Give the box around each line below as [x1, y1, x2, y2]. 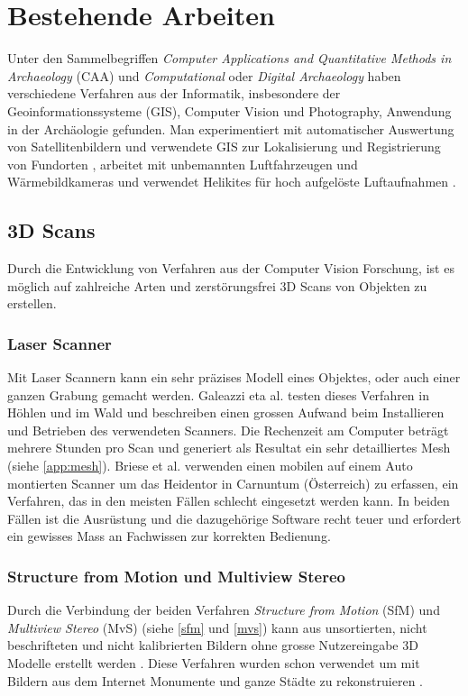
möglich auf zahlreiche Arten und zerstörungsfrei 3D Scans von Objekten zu [7, 276, 427, 295]
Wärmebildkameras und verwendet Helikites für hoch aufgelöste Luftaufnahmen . [7, 172, 456, 191]
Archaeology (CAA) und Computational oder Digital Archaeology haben [7, 66, 401, 85]
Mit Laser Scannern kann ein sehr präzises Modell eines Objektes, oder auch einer [7, 368, 461, 387]
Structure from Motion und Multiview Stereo [7, 564, 346, 587]
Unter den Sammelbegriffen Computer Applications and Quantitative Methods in [7, 49, 452, 68]
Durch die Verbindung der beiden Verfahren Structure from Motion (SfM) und [7, 600, 440, 619]
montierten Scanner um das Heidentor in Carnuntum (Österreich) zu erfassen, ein [7, 473, 459, 492]
